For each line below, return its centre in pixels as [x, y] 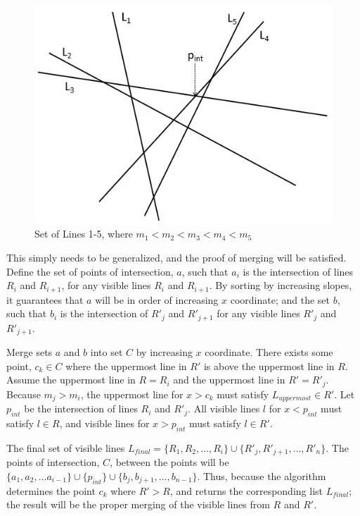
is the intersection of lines [298, 271]
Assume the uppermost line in [71, 380]
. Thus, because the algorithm [262, 475]
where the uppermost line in [126, 365]
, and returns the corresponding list [246, 490]
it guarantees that [45, 299]
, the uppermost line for [132, 394]
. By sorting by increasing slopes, [281, 285]
